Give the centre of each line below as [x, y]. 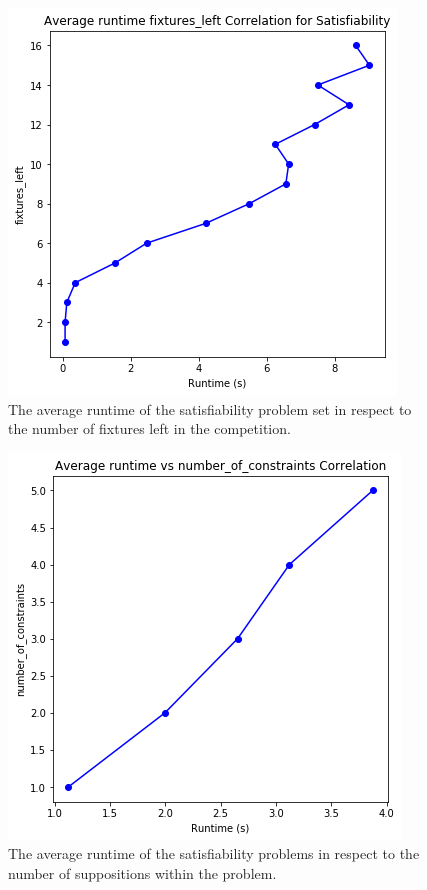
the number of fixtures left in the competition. [149, 428]
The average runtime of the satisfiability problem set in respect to [210, 408]
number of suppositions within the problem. [142, 872]
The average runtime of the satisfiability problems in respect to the [214, 853]
